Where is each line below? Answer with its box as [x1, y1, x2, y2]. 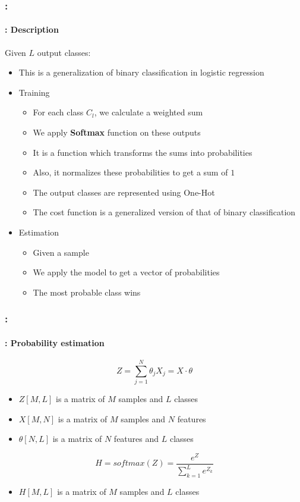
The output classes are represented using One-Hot [33, 186, 215, 198]
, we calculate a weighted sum [94, 106, 203, 118]
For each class [33, 106, 84, 118]
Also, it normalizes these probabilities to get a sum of [33, 166, 228, 178]
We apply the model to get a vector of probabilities [33, 266, 220, 278]
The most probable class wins [33, 285, 141, 298]
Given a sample [33, 246, 89, 258]
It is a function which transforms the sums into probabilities [33, 146, 252, 158]
